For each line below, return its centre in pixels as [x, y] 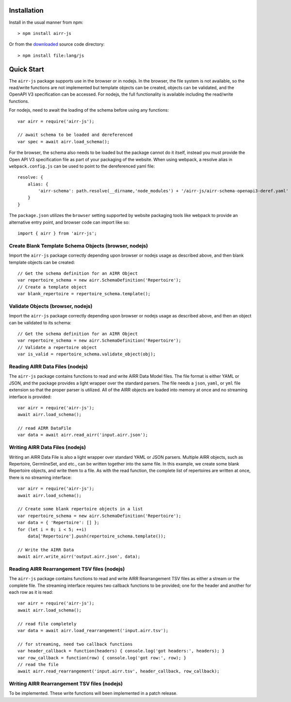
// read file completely [47, 624]
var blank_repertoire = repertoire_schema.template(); [84, 294]
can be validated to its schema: [40, 322]
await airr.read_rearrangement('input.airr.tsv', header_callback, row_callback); [119, 671]
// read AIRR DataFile [45, 428]
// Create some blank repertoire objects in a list [80, 509]
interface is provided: [30, 397]
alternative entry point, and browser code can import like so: [69, 222]
